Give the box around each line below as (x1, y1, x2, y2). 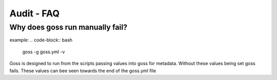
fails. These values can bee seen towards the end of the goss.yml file (9, 67, 156, 74)
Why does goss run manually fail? (9, 23, 128, 32)
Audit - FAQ (9, 8, 60, 19)
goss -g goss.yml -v (22, 49, 65, 55)
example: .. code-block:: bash (9, 37, 73, 43)
